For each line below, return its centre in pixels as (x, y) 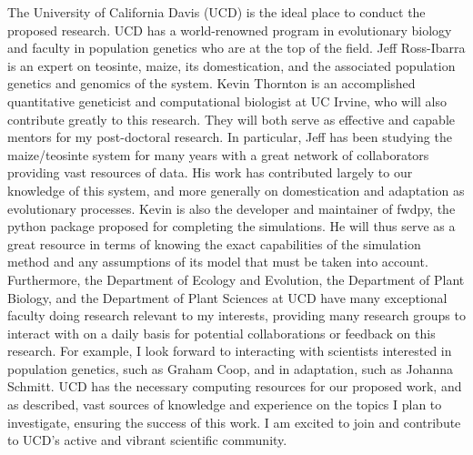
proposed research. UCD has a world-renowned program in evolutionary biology (230, 30)
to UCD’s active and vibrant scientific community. (147, 440)
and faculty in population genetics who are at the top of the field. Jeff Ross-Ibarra (236, 48)
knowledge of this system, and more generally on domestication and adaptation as (236, 190)
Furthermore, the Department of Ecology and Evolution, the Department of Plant (236, 279)
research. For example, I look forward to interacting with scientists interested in (230, 351)
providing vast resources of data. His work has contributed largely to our (210, 172)
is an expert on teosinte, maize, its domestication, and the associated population (231, 65)
